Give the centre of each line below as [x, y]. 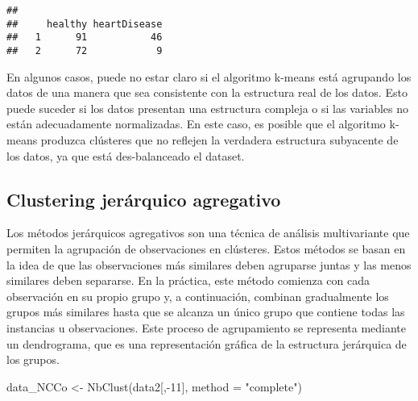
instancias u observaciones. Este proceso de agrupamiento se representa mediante [207, 327]
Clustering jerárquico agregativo [144, 199]
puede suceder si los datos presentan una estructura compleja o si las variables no [208, 108]
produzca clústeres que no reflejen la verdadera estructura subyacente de [219, 140]
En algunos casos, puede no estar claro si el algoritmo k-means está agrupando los [209, 76]
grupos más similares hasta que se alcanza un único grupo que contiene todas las [206, 312]
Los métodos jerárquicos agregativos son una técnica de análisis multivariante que [208, 233]
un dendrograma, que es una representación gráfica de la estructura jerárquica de [207, 343]
